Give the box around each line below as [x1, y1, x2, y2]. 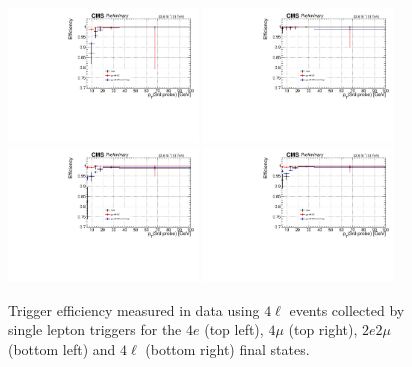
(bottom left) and [8, 339, 116, 360]
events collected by [289, 299, 405, 320]
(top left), [204, 319, 264, 340]
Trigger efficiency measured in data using [8, 299, 260, 320]
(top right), [288, 319, 358, 340]
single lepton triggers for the [8, 319, 182, 340]
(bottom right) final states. [145, 339, 310, 360]
